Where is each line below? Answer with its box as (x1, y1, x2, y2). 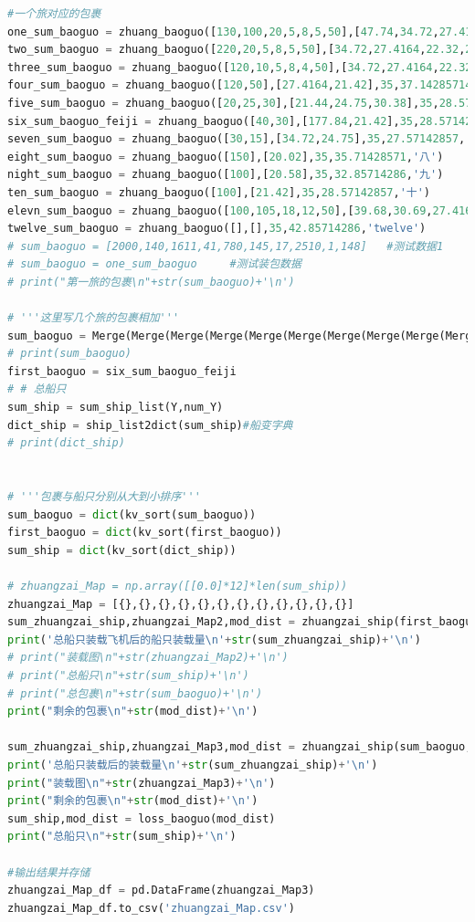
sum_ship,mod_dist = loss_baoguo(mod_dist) (7, 812, 276, 825)
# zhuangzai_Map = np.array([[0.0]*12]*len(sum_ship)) (7, 580, 348, 592)
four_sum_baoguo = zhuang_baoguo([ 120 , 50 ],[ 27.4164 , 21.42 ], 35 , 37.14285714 (7, 79, 472, 92)
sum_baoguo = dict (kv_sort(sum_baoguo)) (7, 508, 257, 521)
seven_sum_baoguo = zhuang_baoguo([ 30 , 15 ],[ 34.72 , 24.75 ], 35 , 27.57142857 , (7, 132, 466, 146)
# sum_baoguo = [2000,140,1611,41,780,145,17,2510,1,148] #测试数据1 (7, 239, 444, 253)
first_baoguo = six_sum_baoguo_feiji (7, 364, 237, 378)
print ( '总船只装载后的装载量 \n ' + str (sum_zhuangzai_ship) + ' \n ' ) (7, 758, 378, 771)
